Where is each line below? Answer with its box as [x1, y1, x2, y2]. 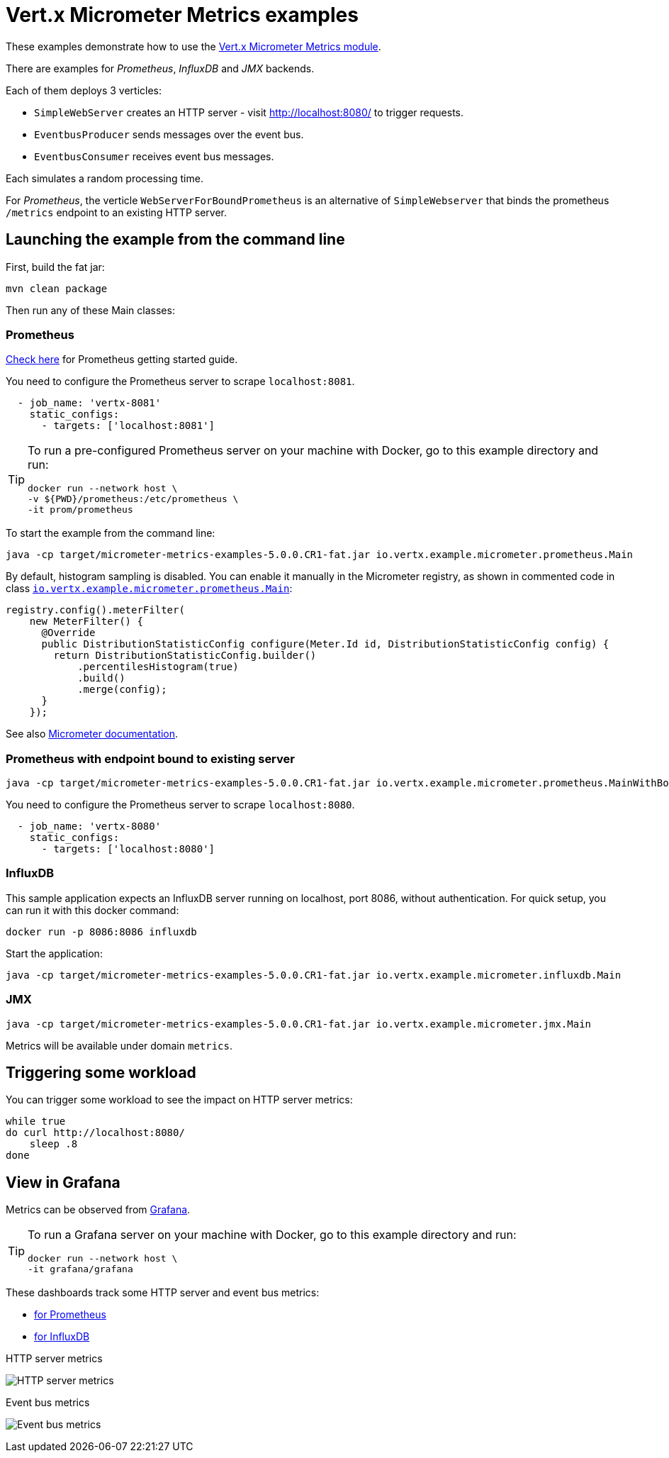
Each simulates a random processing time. [6, 172, 203, 184]
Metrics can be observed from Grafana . [6, 1203, 191, 1216]
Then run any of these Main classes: [6, 304, 175, 316]
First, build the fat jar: [6, 260, 105, 273]
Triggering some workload [6, 1064, 196, 1082]
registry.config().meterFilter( [6, 604, 185, 616]
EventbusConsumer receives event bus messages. [34, 150, 274, 162]
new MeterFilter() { [29, 616, 143, 628]
